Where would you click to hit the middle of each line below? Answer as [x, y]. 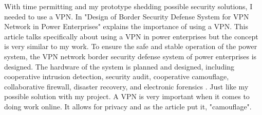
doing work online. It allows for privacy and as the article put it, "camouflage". [128, 106]
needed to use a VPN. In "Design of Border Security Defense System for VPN [127, 16]
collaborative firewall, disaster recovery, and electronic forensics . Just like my [126, 86]
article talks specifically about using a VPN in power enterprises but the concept [131, 36]
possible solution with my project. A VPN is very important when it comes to [127, 96]
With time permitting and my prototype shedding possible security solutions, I [128, 6]
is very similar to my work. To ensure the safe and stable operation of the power [131, 46]
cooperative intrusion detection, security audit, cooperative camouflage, [117, 76]
